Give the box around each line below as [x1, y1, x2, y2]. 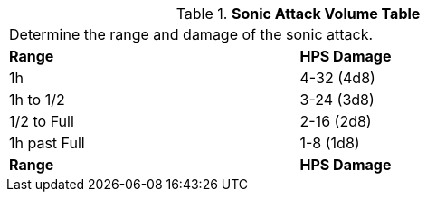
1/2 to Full [9, 112, 74, 130]
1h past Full [9, 134, 85, 152]
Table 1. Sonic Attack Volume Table [176, 5, 421, 23]
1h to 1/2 [9, 90, 65, 109]
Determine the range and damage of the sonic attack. [9, 25, 374, 43]
